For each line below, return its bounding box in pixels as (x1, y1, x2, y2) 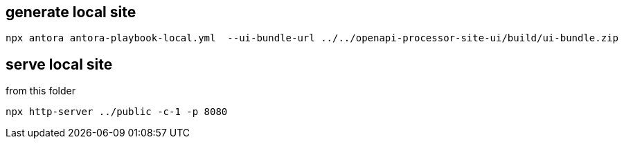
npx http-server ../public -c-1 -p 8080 (6, 106, 228, 118)
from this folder (6, 85, 75, 97)
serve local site (6, 55, 113, 73)
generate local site (6, 3, 136, 21)
